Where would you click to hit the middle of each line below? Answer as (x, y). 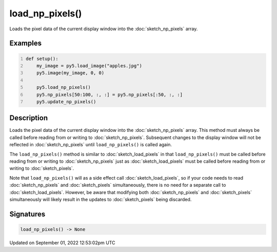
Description (29, 118)
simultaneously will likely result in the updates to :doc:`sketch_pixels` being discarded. (101, 199)
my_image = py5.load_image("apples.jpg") (89, 66)
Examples (26, 43)
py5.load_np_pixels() (64, 88)
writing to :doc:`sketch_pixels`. (42, 168)
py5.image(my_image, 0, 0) (71, 73)
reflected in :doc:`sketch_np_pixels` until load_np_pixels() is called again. (91, 145)
